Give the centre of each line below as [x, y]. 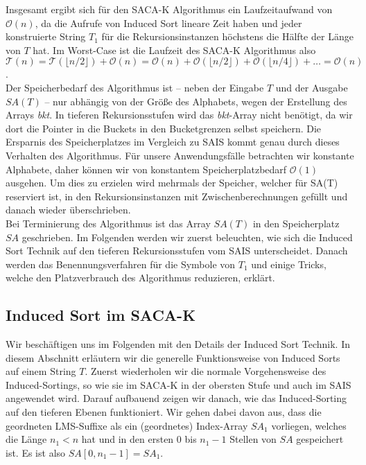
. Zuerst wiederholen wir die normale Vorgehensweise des [206, 371]
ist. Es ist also [36, 452]
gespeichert [320, 439]
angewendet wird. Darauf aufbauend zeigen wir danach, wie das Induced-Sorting [176, 398]
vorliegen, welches [309, 425]
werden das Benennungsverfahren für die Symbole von [121, 264]
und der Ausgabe [312, 87]
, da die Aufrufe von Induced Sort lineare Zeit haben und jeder [168, 23]
